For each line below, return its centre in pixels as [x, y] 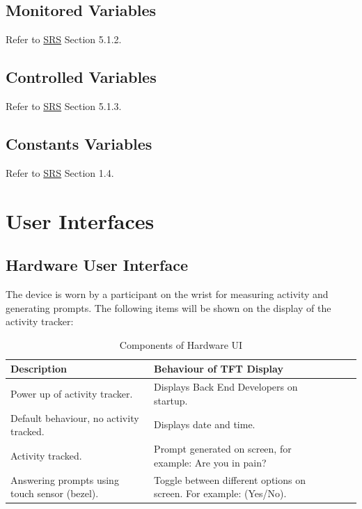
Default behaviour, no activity [75, 417]
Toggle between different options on [230, 479]
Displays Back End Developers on [226, 387]
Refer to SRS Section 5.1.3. [64, 106]
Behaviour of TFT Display [219, 369]
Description [39, 369]
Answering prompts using [65, 479]
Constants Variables [79, 143]
